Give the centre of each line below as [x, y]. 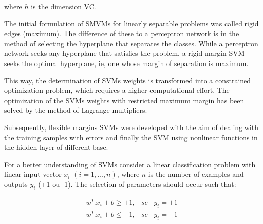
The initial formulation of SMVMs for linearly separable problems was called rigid [131, 23]
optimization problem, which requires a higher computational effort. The [117, 90]
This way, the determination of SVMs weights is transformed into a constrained [128, 80]
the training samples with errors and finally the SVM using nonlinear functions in [131, 137]
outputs [16, 184]
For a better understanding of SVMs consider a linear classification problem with [130, 164]
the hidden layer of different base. [56, 147]
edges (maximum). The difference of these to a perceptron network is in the [122, 33]
